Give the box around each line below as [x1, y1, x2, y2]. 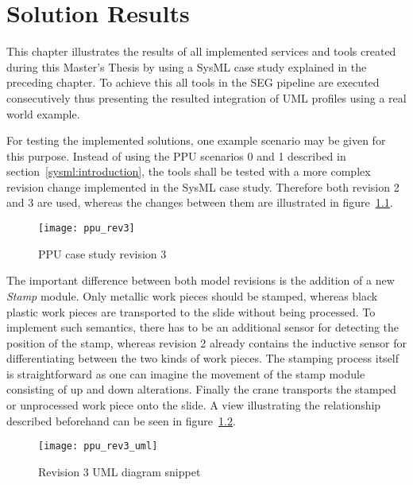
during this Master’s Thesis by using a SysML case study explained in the [6, 58, 367, 75]
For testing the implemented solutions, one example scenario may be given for [6, 132, 386, 149]
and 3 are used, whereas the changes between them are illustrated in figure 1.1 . [6, 194, 393, 211]
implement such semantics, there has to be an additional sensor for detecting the [6, 319, 399, 336]
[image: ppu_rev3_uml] [38, 440, 158, 452]
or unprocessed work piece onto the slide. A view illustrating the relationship [6, 397, 381, 413]
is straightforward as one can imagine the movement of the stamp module [6, 365, 365, 382]
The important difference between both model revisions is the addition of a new [6, 272, 395, 289]
